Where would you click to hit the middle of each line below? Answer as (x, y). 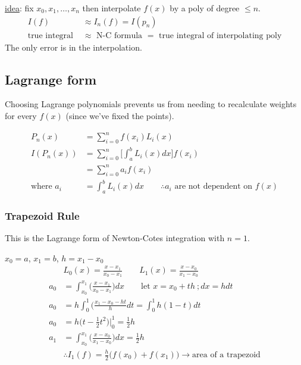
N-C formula (120, 35)
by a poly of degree (205, 8)
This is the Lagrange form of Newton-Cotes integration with (115, 238)
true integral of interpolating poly (220, 35)
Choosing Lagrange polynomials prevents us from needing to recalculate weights (151, 104)
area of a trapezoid (226, 355)
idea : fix (19, 8)
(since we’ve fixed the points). (120, 116)
